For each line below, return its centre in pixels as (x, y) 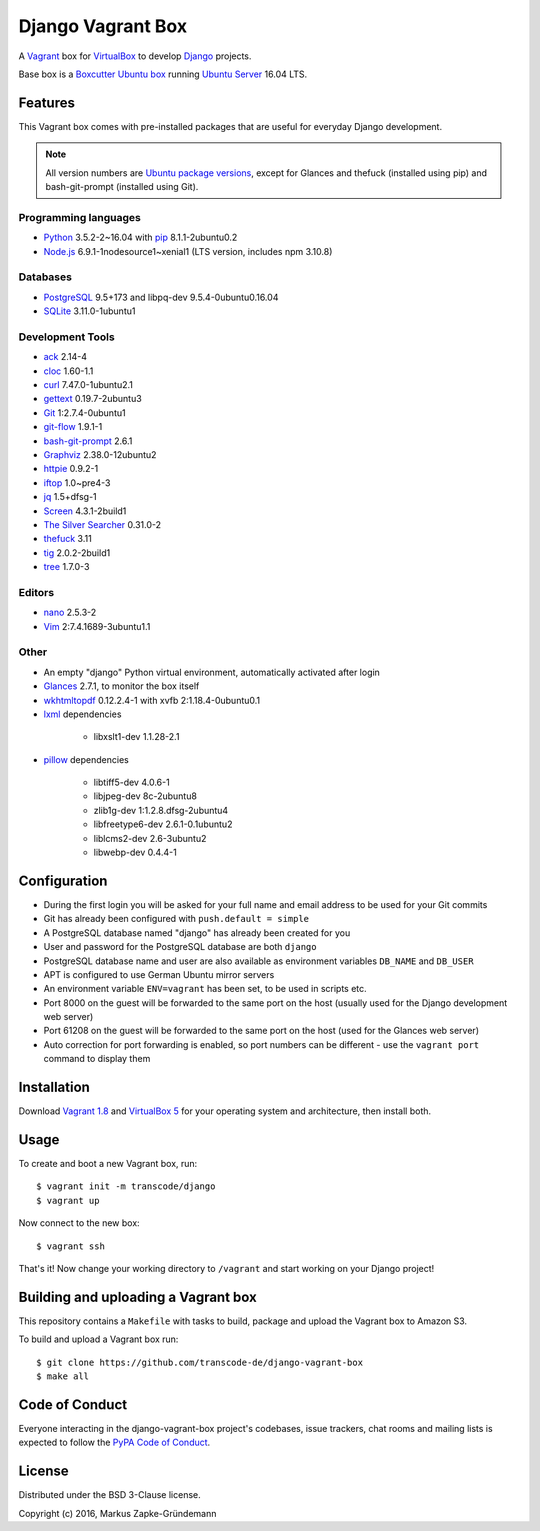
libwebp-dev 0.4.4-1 (135, 852)
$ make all (63, 1376)
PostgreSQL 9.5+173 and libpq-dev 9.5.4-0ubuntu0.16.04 (161, 297)
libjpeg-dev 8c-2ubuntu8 (145, 796)
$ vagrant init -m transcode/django (126, 1186)
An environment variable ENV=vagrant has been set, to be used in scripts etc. (205, 989)
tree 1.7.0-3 (66, 567)
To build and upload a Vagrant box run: (98, 1339)
